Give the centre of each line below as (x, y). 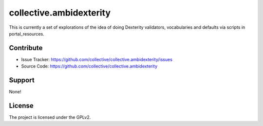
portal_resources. (27, 34)
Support (22, 80)
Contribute (26, 48)
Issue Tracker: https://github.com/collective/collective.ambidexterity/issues (97, 59)
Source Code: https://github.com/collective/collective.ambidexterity (89, 66)
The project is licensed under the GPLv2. (50, 117)
